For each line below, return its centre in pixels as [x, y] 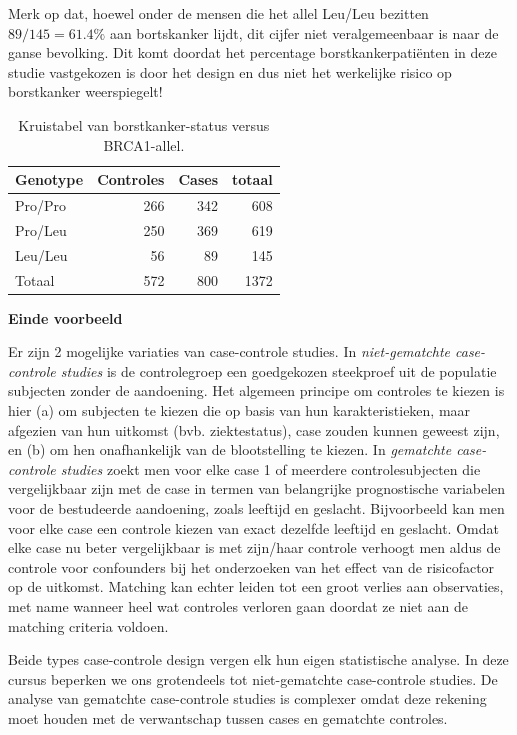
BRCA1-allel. [144, 144]
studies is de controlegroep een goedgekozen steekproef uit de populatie [278, 370]
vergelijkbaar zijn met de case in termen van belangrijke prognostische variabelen [257, 488]
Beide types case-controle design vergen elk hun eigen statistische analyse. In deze [258, 659]
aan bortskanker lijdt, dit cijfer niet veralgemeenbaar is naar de [304, 32]
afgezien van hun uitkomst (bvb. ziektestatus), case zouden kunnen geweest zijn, [254, 429]
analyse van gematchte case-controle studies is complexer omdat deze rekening [247, 698]
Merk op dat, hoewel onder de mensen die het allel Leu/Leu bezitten [218, 13]
